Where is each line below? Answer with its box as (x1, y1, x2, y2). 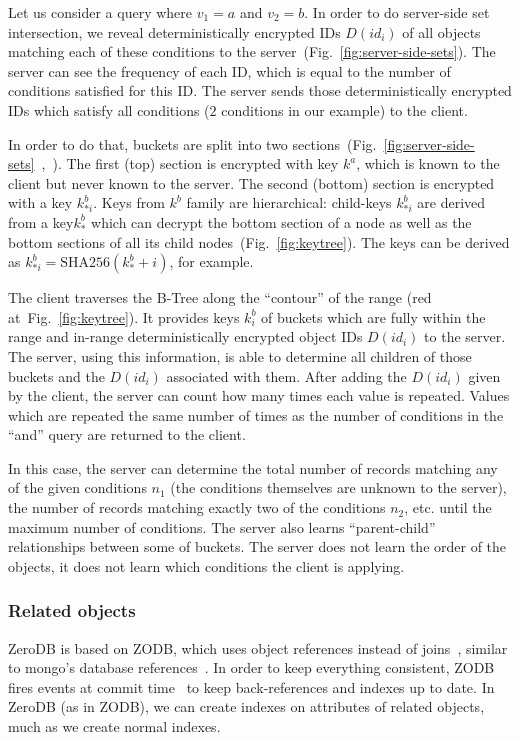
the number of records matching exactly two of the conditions (8, 497, 386, 518)
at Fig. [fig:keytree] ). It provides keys (8, 306, 240, 327)
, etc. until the (404, 497, 492, 518)
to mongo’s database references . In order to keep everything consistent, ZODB (8, 657, 495, 678)
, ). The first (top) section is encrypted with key (41, 153, 339, 174)
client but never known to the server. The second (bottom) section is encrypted (8, 172, 495, 193)
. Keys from (93, 192, 165, 213)
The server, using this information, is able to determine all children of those (8, 345, 472, 366)
